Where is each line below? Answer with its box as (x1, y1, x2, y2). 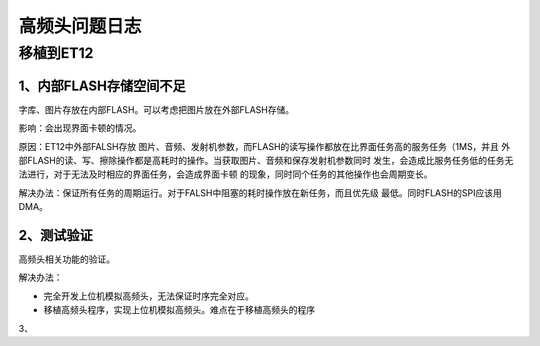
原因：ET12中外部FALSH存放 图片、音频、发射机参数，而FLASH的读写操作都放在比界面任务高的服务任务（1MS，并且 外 (18, 140, 511, 152)
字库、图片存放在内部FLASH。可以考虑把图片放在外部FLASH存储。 (18, 103, 295, 115)
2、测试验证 (18, 226, 94, 244)
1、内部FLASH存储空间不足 (18, 77, 187, 94)
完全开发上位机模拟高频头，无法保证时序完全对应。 (43, 290, 254, 302)
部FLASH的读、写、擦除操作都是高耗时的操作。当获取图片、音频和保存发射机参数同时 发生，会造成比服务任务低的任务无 (18, 154, 514, 166)
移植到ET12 (18, 44, 94, 62)
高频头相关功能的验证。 (18, 253, 115, 265)
